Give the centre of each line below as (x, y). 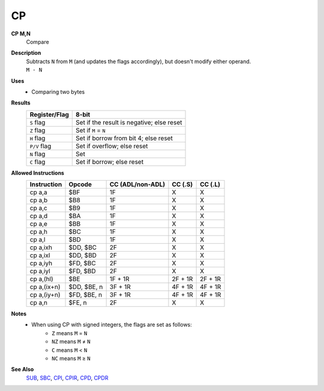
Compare (37, 41)
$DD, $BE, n (86, 287)
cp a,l (37, 240)
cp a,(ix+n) (45, 287)
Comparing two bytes (58, 92)
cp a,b (39, 200)
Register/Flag (49, 114)
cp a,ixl (40, 255)
